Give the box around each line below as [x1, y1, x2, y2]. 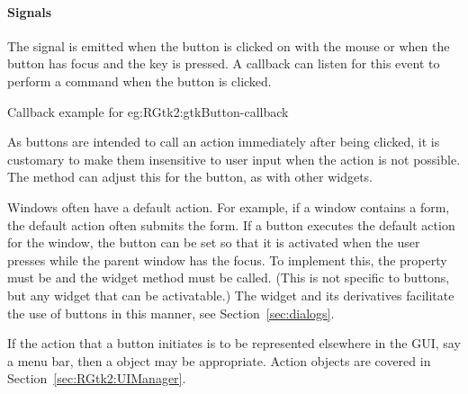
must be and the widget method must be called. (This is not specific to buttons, [7, 268, 450, 287]
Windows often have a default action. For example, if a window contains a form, [7, 197, 450, 216]
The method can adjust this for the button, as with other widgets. [7, 167, 373, 186]
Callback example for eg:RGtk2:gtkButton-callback [7, 102, 289, 121]
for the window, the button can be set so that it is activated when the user [7, 233, 420, 252]
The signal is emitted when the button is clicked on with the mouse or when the [7, 36, 450, 55]
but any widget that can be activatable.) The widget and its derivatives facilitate [7, 285, 454, 304]
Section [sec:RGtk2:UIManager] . [7, 369, 186, 388]
